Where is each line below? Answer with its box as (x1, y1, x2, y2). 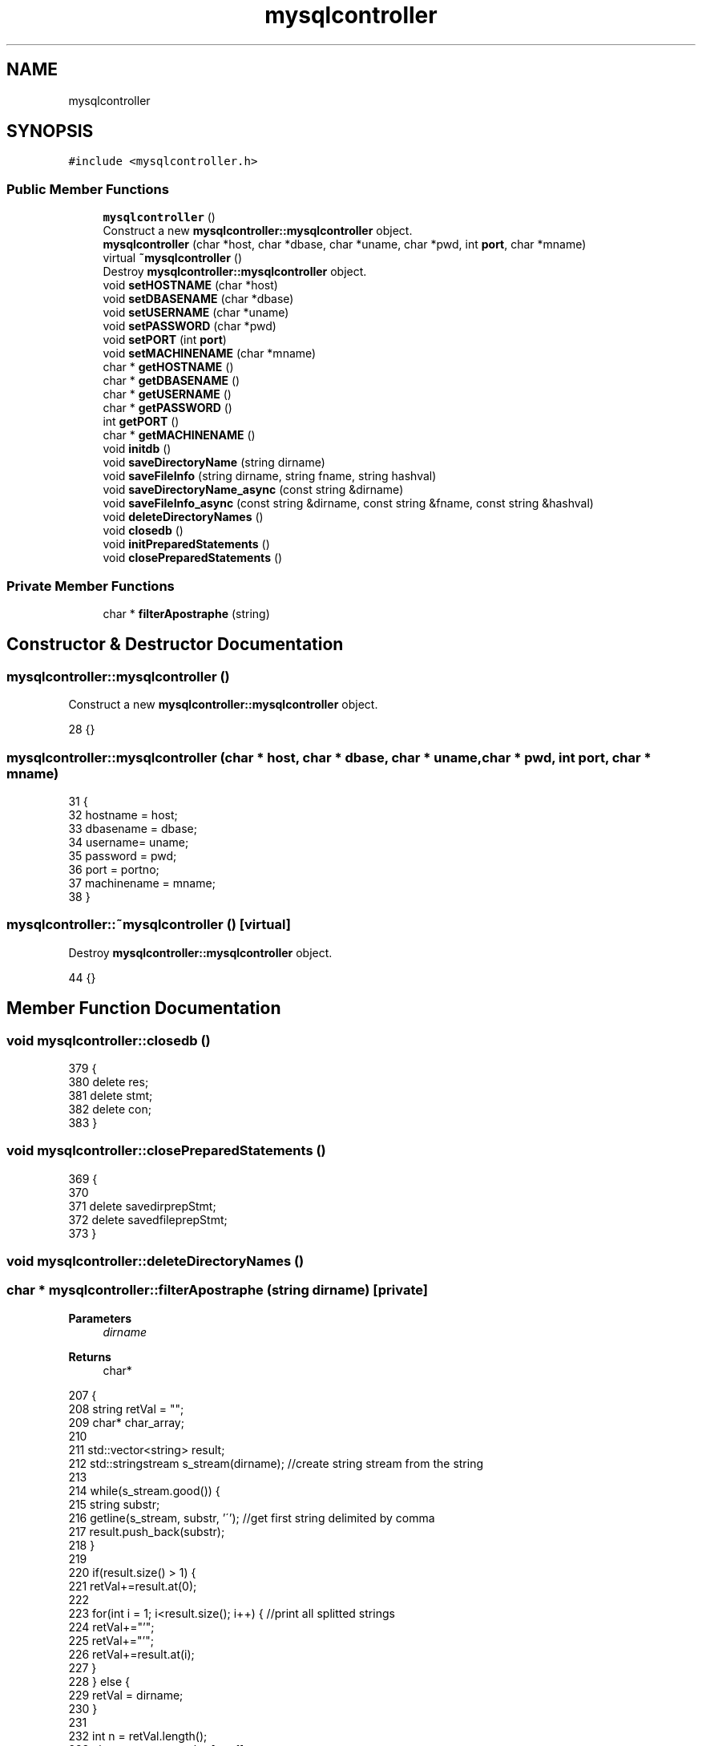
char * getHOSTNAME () (103, 360, 234, 374)
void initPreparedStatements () (103, 537, 270, 552)
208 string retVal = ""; (68, 1401, 184, 1416)
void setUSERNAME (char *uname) (103, 305, 289, 320)
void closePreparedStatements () (103, 551, 283, 565)
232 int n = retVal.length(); (68, 1728, 208, 1743)
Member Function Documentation (6, 998, 281, 1019)
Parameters (68, 1311, 132, 1325)
